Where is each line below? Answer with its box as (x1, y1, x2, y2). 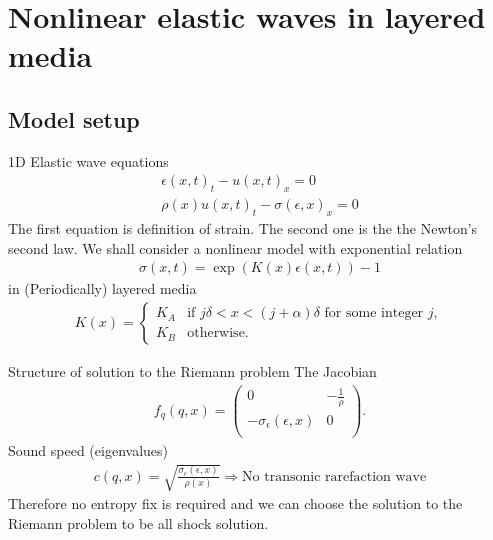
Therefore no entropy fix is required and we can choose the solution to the (8, 493, 463, 514)
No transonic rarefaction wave (242, 469, 427, 484)
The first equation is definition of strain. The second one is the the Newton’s (8, 218, 478, 239)
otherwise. (187, 326, 249, 341)
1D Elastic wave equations (8, 150, 169, 171)
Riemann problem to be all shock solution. (8, 512, 269, 533)
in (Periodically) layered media (8, 278, 197, 299)
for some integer (324, 306, 424, 321)
